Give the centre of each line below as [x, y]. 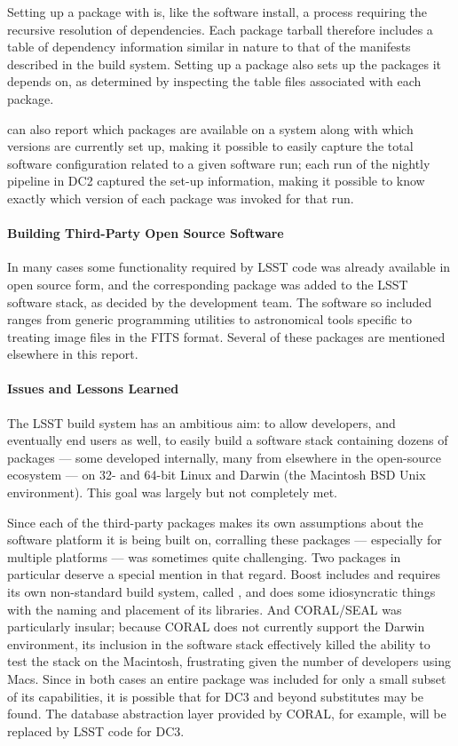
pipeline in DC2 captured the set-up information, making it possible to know [216, 181]
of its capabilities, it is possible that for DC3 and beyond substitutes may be [216, 696]
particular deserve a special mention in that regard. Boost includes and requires [224, 574]
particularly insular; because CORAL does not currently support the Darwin [216, 627]
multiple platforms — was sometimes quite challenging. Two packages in [204, 556]
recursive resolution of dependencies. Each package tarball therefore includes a [220, 29]
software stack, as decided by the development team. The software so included [220, 302]
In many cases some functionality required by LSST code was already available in [229, 267]
